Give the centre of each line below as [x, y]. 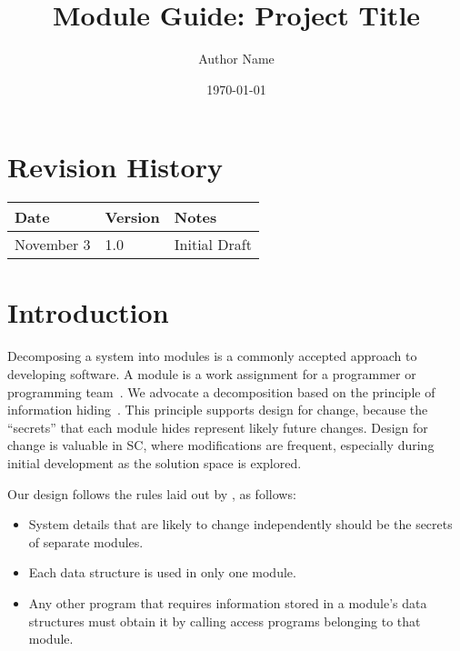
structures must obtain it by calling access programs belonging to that [225, 621]
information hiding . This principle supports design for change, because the [218, 410]
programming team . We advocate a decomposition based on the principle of [221, 391]
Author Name [236, 59]
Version [132, 217]
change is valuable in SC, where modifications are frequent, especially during [221, 445]
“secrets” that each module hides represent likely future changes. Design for [218, 427]
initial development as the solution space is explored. [155, 462]
